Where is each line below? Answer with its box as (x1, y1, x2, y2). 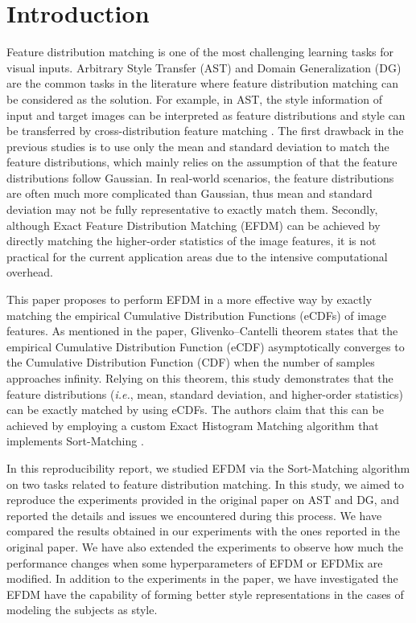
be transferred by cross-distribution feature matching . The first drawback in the (6, 122, 404, 139)
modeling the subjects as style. (6, 601, 158, 618)
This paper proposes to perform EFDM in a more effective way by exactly (6, 291, 373, 308)
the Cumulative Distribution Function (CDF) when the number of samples (6, 354, 375, 371)
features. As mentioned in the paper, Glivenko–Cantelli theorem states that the (6, 322, 398, 339)
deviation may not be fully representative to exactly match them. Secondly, (6, 201, 378, 218)
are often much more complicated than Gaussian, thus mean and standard (6, 185, 373, 202)
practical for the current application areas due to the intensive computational (6, 248, 388, 264)
